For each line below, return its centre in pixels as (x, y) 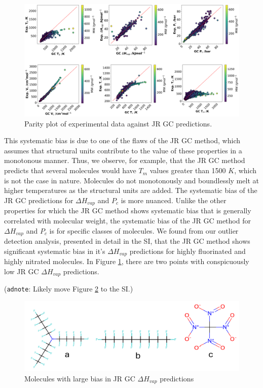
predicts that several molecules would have (70, 170)
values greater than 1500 (188, 170)
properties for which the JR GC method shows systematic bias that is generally (128, 211)
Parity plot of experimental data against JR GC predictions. (118, 123)
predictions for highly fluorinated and (187, 251)
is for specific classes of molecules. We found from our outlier (144, 230)
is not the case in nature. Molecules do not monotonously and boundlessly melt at (131, 180)
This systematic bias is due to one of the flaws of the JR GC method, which (122, 140)
